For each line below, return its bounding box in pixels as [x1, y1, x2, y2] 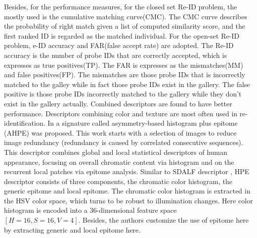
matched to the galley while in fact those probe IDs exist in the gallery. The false [4, 79, 250, 89]
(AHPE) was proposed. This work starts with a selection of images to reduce [4, 127, 237, 138]
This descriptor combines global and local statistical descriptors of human [4, 146, 227, 157]
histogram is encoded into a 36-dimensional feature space [4, 205, 177, 215]
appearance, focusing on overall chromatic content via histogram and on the [4, 156, 234, 167]
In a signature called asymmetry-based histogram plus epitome [47, 118, 238, 128]
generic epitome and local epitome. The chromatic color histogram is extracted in [4, 186, 251, 196]
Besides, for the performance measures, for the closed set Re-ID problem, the [4, 1, 237, 11]
